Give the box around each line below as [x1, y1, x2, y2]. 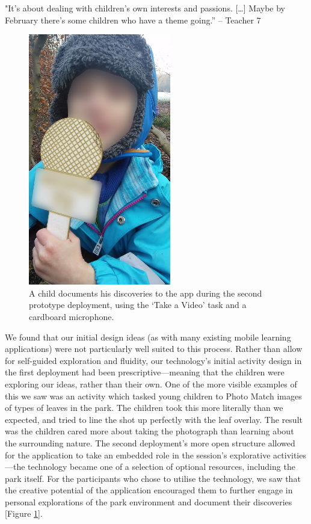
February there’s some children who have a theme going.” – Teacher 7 [5, 13, 261, 26]
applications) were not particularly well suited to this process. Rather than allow [5, 342, 303, 355]
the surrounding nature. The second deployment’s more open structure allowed [5, 436, 295, 449]
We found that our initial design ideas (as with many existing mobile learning [5, 330, 291, 343]
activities [273, 448, 306, 461]
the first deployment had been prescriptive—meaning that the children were [5, 366, 285, 378]
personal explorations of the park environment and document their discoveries [5, 495, 292, 508]
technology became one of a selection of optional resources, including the [28, 460, 295, 473]
